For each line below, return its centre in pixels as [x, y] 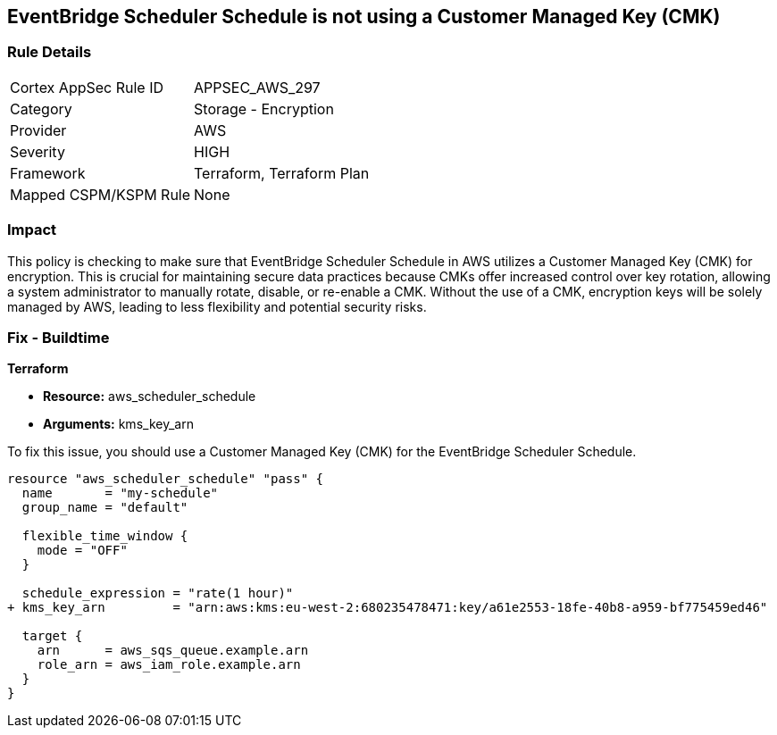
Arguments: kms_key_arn [118, 424]
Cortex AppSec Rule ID [87, 87]
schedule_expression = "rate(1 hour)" [158, 593]
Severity [38, 151]
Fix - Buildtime [58, 337]
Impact [32, 230]
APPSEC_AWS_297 [257, 87]
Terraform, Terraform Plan [282, 173]
